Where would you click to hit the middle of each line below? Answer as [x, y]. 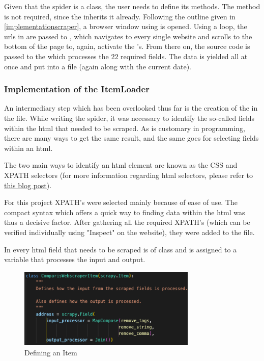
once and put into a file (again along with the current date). [98, 66]
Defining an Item [51, 352]
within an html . [28, 148]
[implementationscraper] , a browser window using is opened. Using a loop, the [126, 26]
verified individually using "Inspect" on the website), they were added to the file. [129, 232]
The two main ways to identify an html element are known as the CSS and [121, 165]
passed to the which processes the [56, 56]
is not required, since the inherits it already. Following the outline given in [120, 16]
